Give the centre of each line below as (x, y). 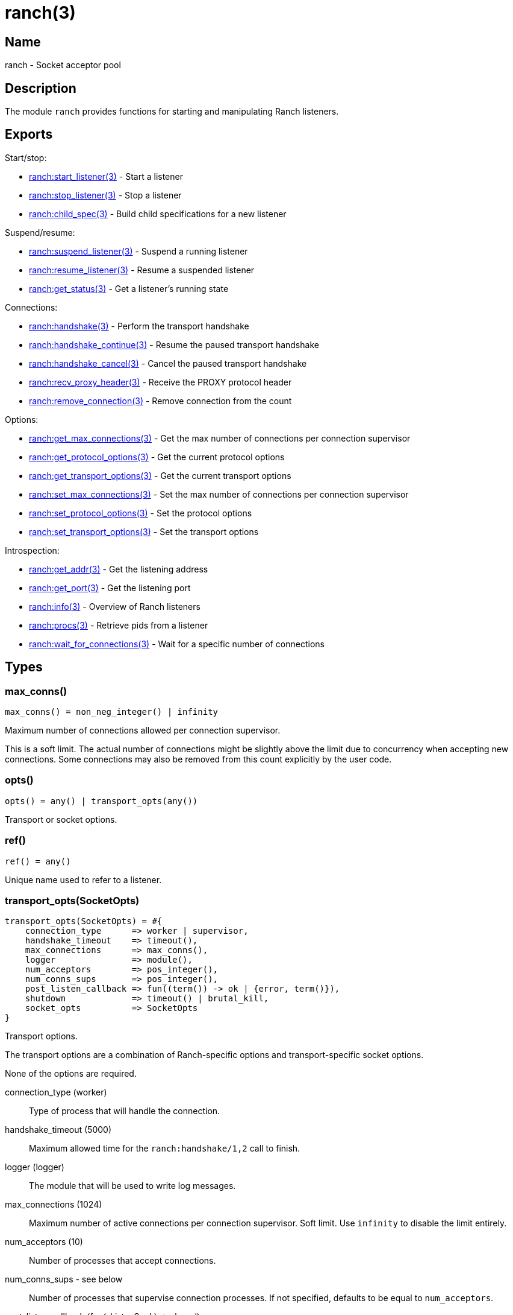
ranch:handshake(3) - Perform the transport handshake (139, 326)
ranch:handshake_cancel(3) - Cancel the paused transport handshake (168, 363)
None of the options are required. (71, 1074)
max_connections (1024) (54, 1205)
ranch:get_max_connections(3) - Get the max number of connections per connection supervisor (220, 438)
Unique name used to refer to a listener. (83, 879)
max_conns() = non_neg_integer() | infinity (112, 712)
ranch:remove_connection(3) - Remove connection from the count (160, 401)
